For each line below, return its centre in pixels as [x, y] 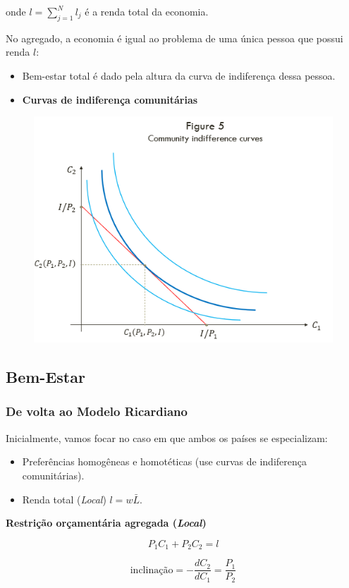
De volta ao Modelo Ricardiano [97, 411]
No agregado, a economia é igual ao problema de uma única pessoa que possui [174, 38]
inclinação [152, 570]
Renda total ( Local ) [64, 499]
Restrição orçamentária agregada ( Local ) [106, 523]
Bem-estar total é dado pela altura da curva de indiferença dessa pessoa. [179, 75]
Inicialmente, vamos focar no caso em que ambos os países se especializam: [167, 437]
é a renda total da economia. [147, 11]
